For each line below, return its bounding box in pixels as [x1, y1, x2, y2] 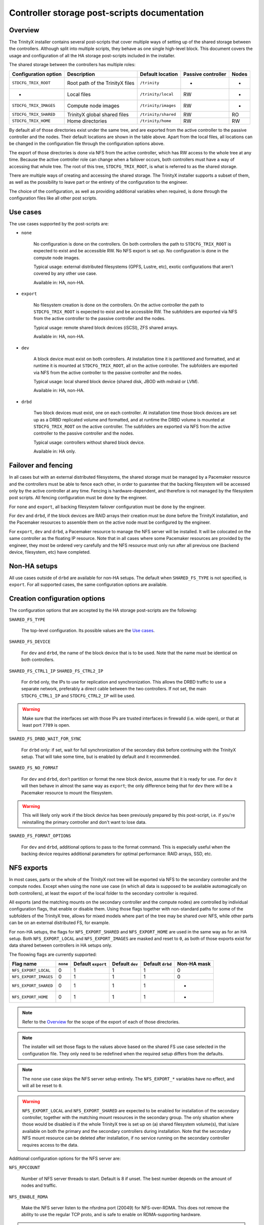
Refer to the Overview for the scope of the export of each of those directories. [22, 1019, 180, 1025]
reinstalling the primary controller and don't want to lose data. [22, 819, 147, 825]
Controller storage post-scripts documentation [9, 7, 204, 18]
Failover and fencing [9, 461, 73, 470]
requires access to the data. [22, 1142, 79, 1148]
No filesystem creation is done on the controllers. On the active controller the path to [33, 302, 204, 308]
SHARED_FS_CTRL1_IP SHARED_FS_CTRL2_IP [9, 668, 104, 674]
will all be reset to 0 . [22, 1082, 63, 1088]
